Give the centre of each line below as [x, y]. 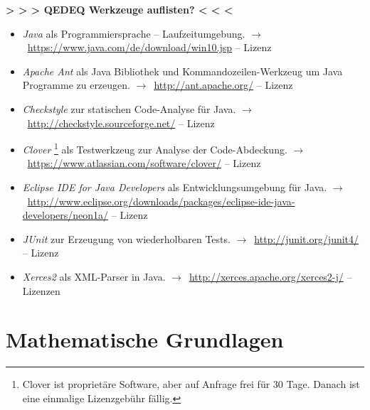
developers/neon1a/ [65, 215]
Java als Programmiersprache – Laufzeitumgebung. [134, 33]
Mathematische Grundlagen [145, 339]
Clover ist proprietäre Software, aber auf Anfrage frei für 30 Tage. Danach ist [191, 384]
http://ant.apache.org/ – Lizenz [223, 85]
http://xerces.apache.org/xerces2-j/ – [270, 276]
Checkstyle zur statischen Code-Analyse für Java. [129, 108]
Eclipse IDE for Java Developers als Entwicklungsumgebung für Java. [175, 187]
